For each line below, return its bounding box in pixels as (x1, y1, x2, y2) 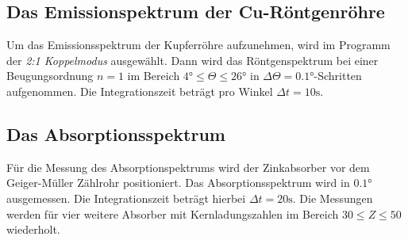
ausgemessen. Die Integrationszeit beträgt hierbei (6, 189, 246, 206)
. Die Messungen (292, 189, 373, 206)
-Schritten (314, 67, 362, 84)
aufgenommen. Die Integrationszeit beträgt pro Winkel (6, 82, 273, 99)
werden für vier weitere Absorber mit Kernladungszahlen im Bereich (6, 205, 339, 222)
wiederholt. (6, 221, 60, 238)
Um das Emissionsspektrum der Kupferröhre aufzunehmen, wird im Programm (6, 36, 391, 53)
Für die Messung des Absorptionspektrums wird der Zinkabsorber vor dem (6, 158, 370, 175)
